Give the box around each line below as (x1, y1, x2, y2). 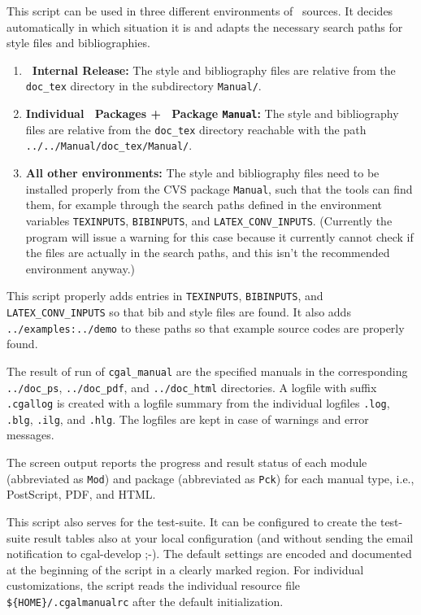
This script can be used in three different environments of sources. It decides (7, 2, 393, 19)
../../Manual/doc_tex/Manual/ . (25, 137, 193, 154)
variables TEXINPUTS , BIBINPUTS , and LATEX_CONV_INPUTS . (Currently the (25, 212, 393, 229)
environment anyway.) (25, 260, 136, 277)
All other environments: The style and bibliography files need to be (25, 164, 380, 181)
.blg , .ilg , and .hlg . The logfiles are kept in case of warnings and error (7, 410, 369, 427)
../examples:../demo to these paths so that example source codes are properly (7, 319, 405, 336)
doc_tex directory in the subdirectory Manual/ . (25, 77, 262, 94)
